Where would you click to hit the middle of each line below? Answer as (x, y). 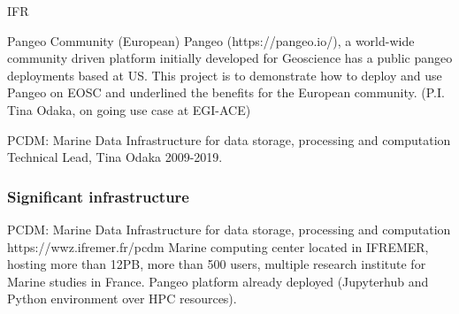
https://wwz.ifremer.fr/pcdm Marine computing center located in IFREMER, (218, 246)
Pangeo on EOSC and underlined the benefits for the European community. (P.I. (226, 92)
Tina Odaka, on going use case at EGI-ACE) (129, 109)
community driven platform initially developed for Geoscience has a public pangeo (230, 58)
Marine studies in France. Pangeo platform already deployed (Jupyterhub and (218, 281)
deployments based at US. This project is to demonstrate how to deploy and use (225, 75)
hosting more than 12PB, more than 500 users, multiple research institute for (217, 264)
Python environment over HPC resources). (122, 299)
